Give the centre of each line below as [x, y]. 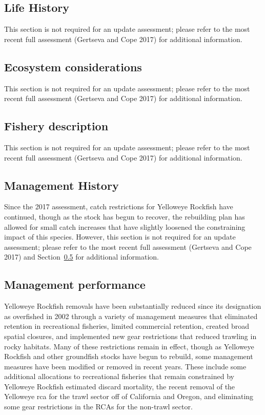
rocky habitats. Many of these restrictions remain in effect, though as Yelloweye [129, 346]
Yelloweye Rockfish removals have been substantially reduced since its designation [133, 306]
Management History [62, 185]
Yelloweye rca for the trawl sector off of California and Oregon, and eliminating [129, 396]
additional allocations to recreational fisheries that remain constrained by [119, 376]
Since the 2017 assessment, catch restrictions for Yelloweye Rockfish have [119, 206]
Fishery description [56, 126]
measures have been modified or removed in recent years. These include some [125, 366]
